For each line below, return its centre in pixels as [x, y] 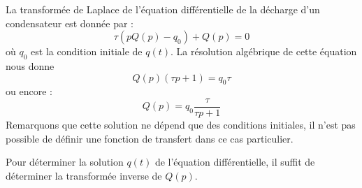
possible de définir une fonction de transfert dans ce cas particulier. [150, 138]
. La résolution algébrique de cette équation [264, 51]
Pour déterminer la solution [65, 162]
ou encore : [29, 91]
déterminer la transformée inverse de [84, 175]
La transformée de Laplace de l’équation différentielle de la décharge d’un [163, 9]
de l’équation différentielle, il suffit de [235, 162]
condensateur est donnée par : [70, 23]
